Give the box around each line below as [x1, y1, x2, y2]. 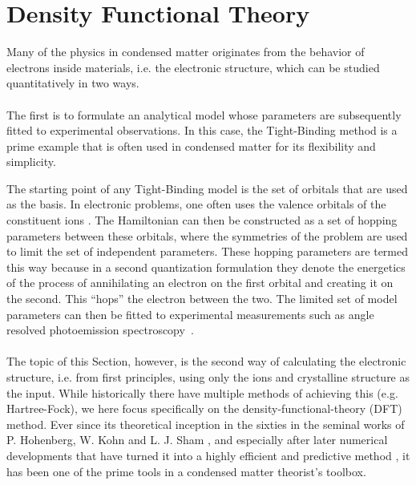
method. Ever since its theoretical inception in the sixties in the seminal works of [6, 415, 405, 432]
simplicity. [6, 153, 56, 170]
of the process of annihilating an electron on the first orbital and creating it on [6, 274, 394, 291]
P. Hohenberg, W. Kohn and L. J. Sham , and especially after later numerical [6, 431, 388, 448]
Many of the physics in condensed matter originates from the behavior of [6, 43, 365, 60]
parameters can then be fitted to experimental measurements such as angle [6, 305, 374, 322]
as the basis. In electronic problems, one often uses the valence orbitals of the [6, 196, 386, 212]
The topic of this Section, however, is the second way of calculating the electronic [6, 353, 406, 370]
